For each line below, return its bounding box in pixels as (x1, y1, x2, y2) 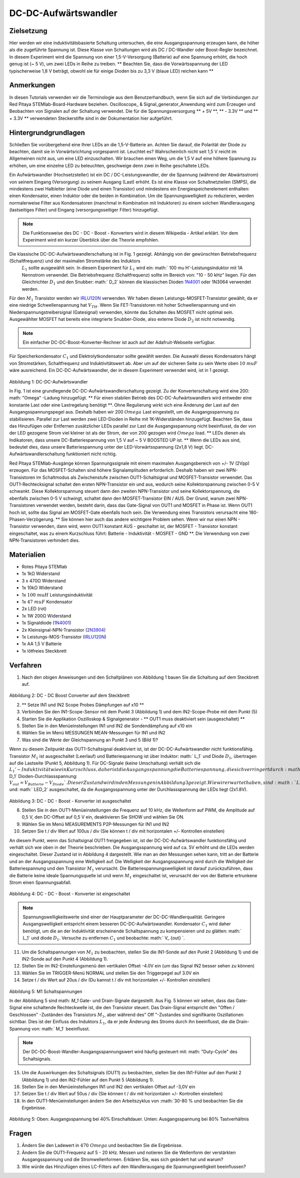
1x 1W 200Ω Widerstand (21, 613, 71, 619)
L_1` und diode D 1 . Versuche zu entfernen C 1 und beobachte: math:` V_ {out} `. (22, 935, 185, 942)
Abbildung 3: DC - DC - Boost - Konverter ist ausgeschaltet (9, 798, 131, 804)
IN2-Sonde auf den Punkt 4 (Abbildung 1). (21, 956, 108, 962)
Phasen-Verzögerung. (9, 516, 55, 522)
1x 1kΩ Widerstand (21, 570, 60, 576)
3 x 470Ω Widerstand (21, 577, 66, 583)
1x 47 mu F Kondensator (21, 599, 72, 605)
